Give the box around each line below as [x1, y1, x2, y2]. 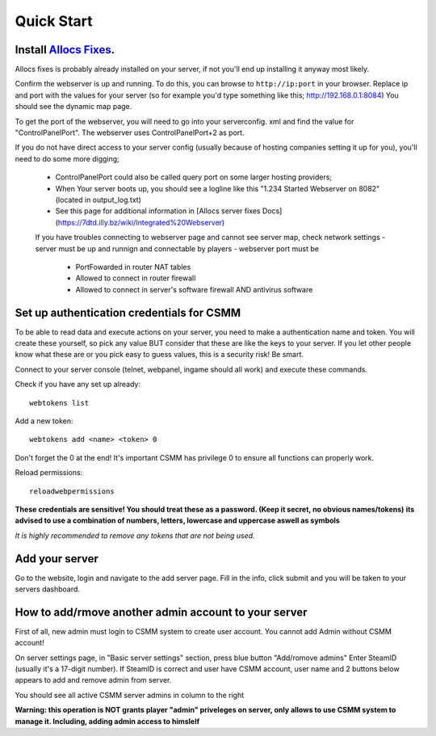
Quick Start [15, 12, 93, 30]
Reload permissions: [15, 468, 83, 477]
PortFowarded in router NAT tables [75, 262, 191, 271]
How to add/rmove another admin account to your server [15, 605, 308, 619]
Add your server [15, 552, 99, 566]
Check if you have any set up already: [15, 380, 141, 389]
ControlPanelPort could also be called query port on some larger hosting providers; [55, 172, 333, 182]
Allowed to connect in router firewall [75, 273, 196, 283]
